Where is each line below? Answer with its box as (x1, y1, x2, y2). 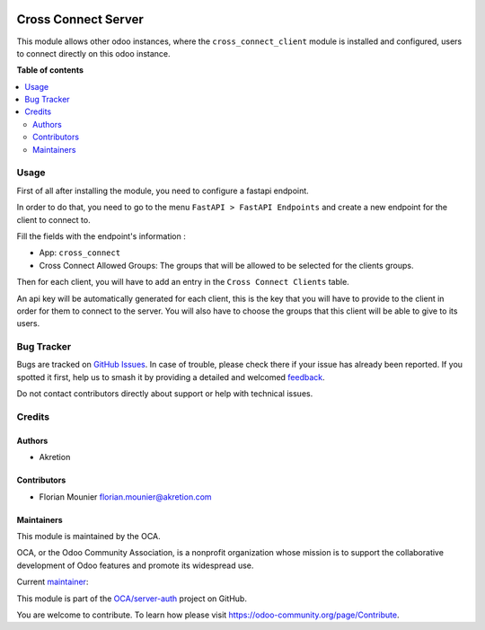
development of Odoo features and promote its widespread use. (16, 560, 254, 571)
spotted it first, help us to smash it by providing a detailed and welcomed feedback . (16, 371, 325, 382)
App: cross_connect (39, 247, 121, 258)
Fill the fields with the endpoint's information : (16, 230, 186, 242)
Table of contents (16, 65, 84, 75)
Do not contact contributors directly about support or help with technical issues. (16, 388, 313, 399)
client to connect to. (16, 214, 91, 225)
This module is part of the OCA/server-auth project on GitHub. (16, 593, 247, 604)
